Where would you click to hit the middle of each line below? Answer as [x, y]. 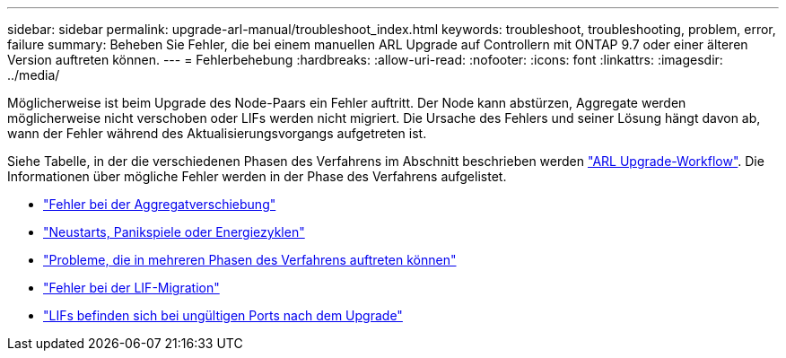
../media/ [34, 75]
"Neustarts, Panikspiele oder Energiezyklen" [174, 232]
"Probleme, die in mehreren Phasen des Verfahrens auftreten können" [250, 260]
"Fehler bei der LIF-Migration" [131, 288]
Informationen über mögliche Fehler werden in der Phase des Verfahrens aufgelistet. [257, 176]
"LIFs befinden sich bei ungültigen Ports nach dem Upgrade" [223, 315]
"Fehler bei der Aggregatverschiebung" [160, 204]
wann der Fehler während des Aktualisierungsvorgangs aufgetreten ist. [217, 133]
